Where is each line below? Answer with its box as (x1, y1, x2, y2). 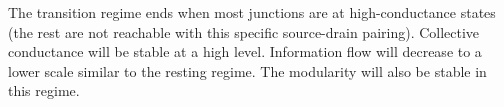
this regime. (8, 80, 80, 101)
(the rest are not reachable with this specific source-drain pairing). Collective (8, 21, 480, 42)
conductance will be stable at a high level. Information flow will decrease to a (8, 41, 482, 62)
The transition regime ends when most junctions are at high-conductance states (8, 2, 496, 22)
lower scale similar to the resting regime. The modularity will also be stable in (8, 60, 487, 81)
